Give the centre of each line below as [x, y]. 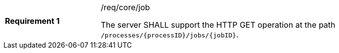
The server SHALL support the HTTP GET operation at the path [218, 25]
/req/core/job [126, 7]
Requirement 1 [32, 21]
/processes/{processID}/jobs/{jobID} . [170, 35]
